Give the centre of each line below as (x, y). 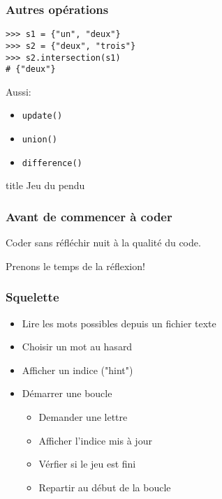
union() (39, 140)
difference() (52, 163)
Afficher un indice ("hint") (77, 370)
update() (42, 116)
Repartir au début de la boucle (105, 487)
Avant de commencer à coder (89, 216)
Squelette (32, 297)
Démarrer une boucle (67, 393)
